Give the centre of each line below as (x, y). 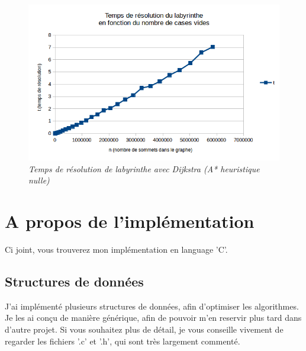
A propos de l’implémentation (130, 221)
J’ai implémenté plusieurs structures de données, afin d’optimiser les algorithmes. (152, 306)
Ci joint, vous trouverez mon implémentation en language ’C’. (116, 249)
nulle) (39, 180)
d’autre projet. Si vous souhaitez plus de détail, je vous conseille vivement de (144, 329)
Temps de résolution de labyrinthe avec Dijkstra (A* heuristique (144, 168)
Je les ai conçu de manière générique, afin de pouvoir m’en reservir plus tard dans (153, 318)
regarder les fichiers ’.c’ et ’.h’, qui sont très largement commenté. (123, 341)
